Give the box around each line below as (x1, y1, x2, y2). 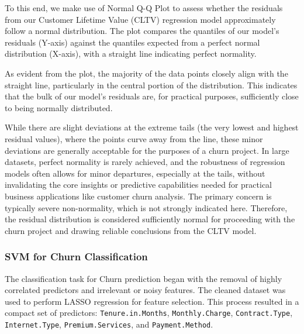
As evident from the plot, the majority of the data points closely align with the (5, 67, 288, 79)
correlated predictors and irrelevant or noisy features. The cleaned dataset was (5, 284, 286, 296)
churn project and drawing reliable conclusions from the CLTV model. (5, 224, 257, 236)
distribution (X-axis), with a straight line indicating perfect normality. (5, 47, 257, 60)
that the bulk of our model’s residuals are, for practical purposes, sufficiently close (5, 90, 299, 102)
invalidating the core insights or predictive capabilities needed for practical (5, 178, 272, 191)
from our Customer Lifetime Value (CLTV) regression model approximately (5, 13, 276, 25)
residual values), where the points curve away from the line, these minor (5, 132, 263, 144)
